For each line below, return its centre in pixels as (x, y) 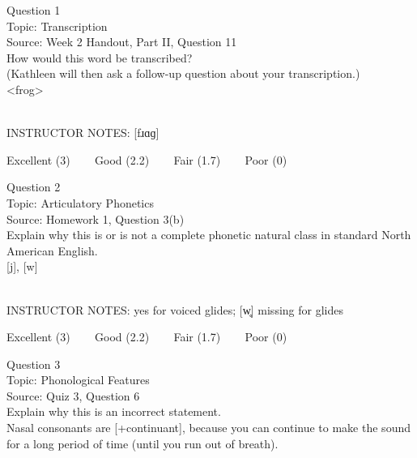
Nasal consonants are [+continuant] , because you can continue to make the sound (208, 428)
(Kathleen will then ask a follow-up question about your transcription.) (183, 73)
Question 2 (34, 187)
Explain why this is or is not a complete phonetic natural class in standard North (209, 235)
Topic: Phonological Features (78, 380)
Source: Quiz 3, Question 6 (73, 395)
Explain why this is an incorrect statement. (114, 411)
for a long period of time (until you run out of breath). (143, 443)
